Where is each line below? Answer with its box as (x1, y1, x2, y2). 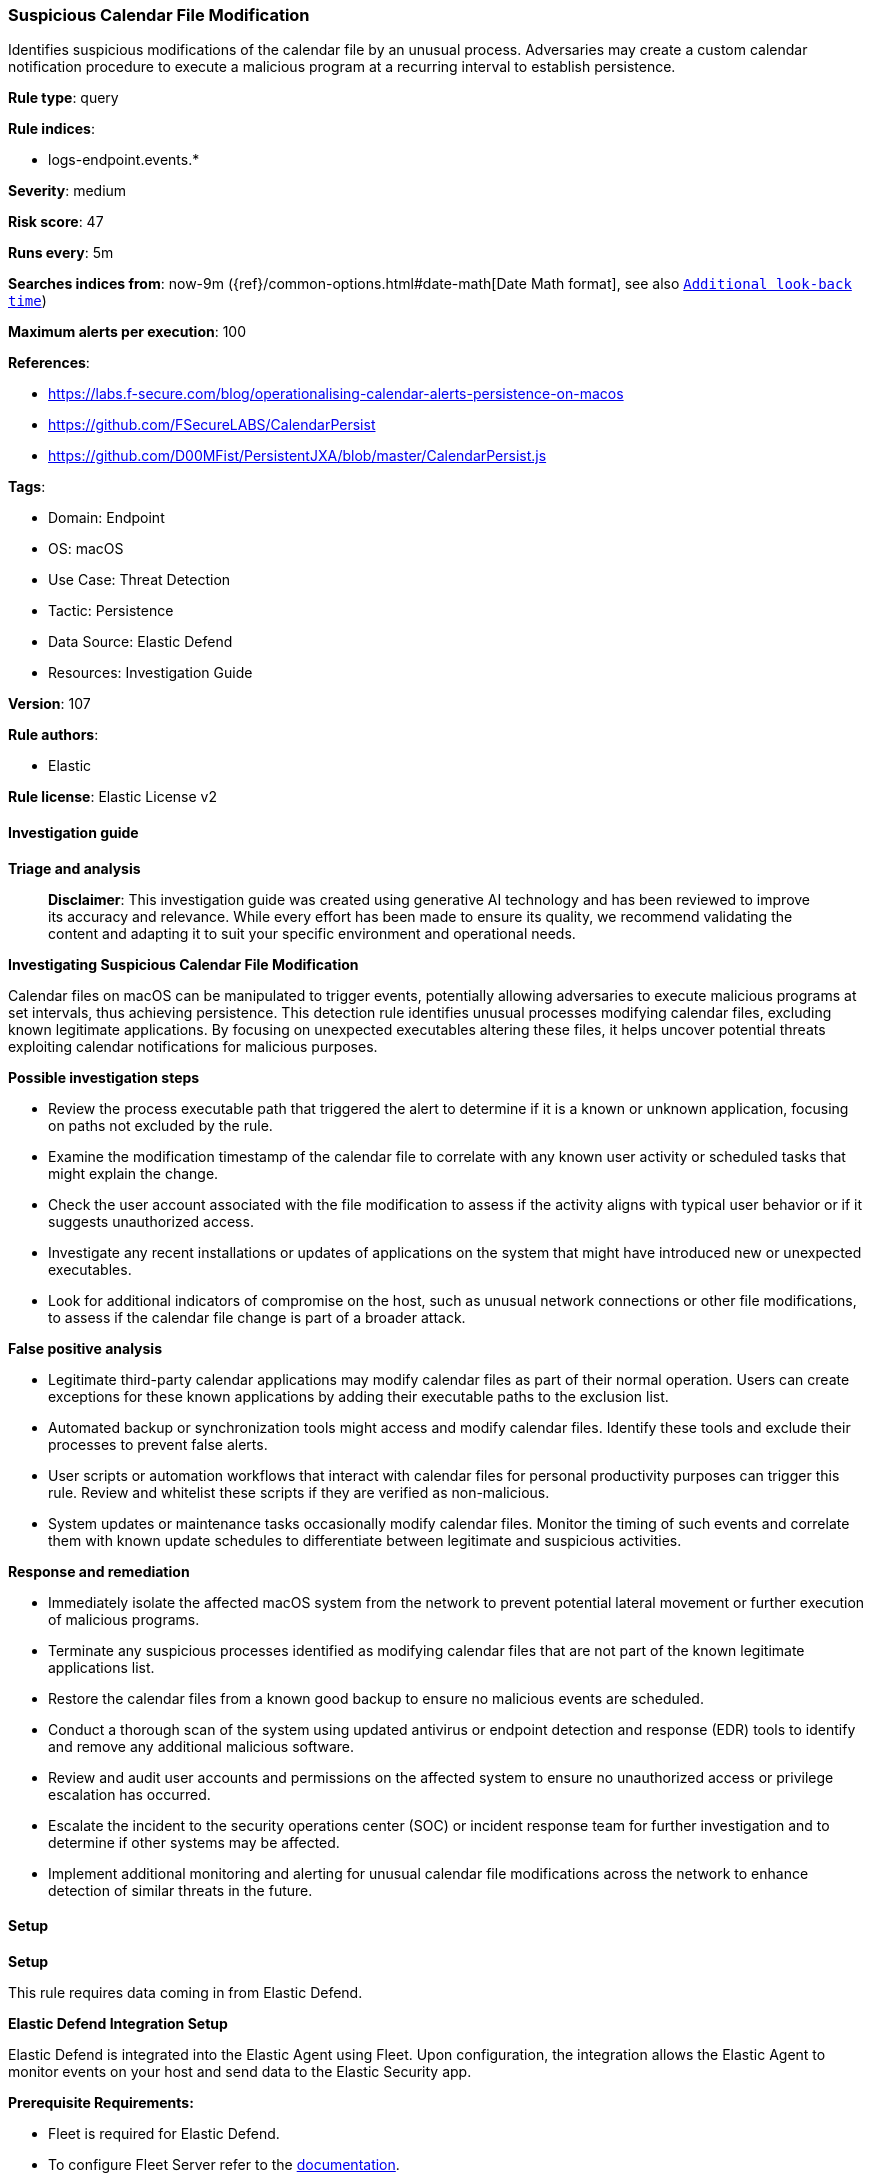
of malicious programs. (48, 1610, 200, 1628)
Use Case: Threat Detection (48, 571, 231, 589)
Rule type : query (8, 89, 119, 107)
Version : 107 (8, 695, 91, 713)
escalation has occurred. (48, 1785, 211, 1803)
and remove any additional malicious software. (48, 1737, 354, 1755)
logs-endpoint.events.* (48, 151, 200, 169)
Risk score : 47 (8, 213, 104, 231)
